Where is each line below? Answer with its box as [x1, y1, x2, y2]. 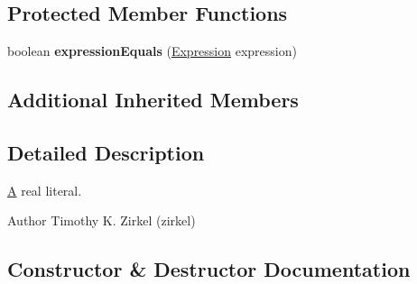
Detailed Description [7, 138, 205, 166]
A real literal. [7, 180, 82, 199]
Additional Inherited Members [7, 86, 299, 114]
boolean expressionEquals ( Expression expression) [7, 41, 297, 60]
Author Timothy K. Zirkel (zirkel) [7, 211, 196, 230]
